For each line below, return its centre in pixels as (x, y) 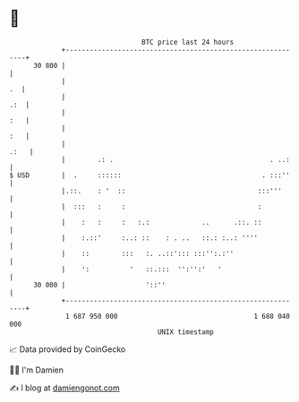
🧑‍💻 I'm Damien (37, 370)
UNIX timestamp (186, 332)
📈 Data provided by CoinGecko (68, 349)
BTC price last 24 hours (188, 42)
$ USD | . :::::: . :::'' (150, 175)
